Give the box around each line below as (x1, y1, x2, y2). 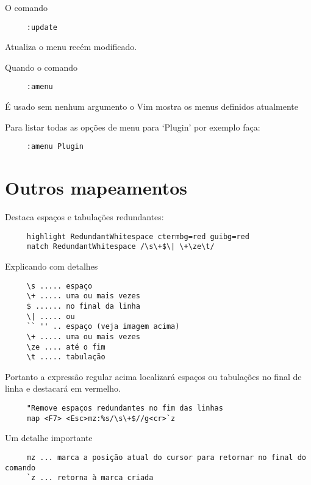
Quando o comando (5, 60, 78, 73)
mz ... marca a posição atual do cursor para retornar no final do (26, 453, 306, 462)
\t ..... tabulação (26, 353, 105, 362)
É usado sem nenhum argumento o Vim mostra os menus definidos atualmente (5, 100, 298, 113)
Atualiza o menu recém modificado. (5, 40, 137, 53)
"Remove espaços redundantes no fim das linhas (26, 404, 223, 412)
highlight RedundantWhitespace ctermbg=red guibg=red (26, 232, 249, 241)
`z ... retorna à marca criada (26, 473, 154, 483)
